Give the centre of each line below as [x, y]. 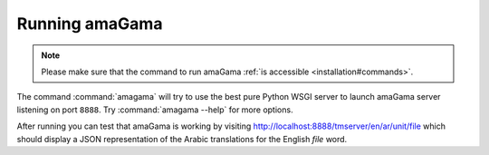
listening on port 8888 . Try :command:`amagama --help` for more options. [155, 110]
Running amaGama [90, 24]
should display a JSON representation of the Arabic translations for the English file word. [182, 139]
